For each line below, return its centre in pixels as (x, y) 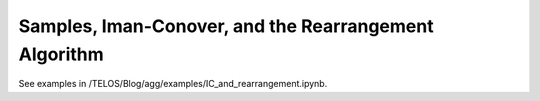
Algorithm (61, 54)
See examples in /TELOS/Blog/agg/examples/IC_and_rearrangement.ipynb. (173, 84)
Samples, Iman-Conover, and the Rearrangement (226, 26)
